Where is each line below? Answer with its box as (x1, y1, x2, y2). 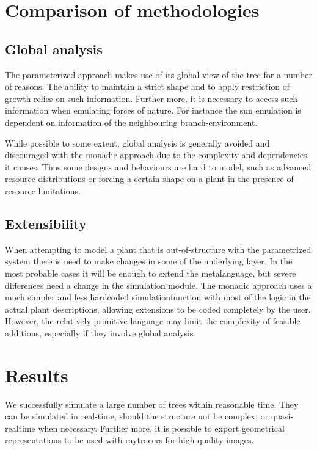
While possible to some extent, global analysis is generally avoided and (5, 136, 270, 149)
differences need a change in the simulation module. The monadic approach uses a (5, 278, 312, 291)
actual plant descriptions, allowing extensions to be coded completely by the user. (5, 302, 311, 315)
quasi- (271, 410, 294, 423)
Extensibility (5, 214, 87, 233)
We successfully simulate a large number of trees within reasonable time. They (5, 397, 299, 410)
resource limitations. (5, 184, 81, 197)
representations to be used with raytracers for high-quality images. (5, 434, 254, 446)
